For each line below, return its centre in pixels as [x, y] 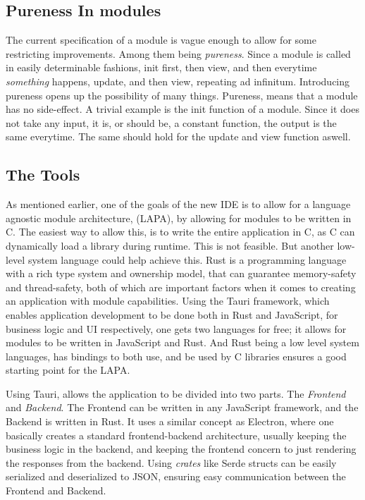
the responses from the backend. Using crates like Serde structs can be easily [171, 462]
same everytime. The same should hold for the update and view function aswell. [178, 136]
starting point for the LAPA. [68, 370]
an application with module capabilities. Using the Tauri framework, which [168, 301]
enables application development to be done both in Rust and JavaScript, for [172, 314]
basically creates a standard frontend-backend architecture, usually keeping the [176, 435]
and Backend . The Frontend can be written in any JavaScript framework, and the [182, 407]
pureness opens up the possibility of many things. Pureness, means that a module [182, 95]
